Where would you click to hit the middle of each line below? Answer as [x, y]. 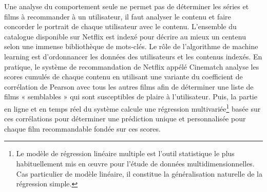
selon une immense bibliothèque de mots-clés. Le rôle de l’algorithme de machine [131, 46]
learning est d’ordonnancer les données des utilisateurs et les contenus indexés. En [133, 56]
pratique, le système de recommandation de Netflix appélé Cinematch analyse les [132, 66]
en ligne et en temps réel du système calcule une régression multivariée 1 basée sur [132, 108]
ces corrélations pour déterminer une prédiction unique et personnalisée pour [125, 119]
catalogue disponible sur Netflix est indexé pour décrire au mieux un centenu [125, 36]
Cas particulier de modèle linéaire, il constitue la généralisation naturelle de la [139, 173]
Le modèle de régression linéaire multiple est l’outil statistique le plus [125, 153]
